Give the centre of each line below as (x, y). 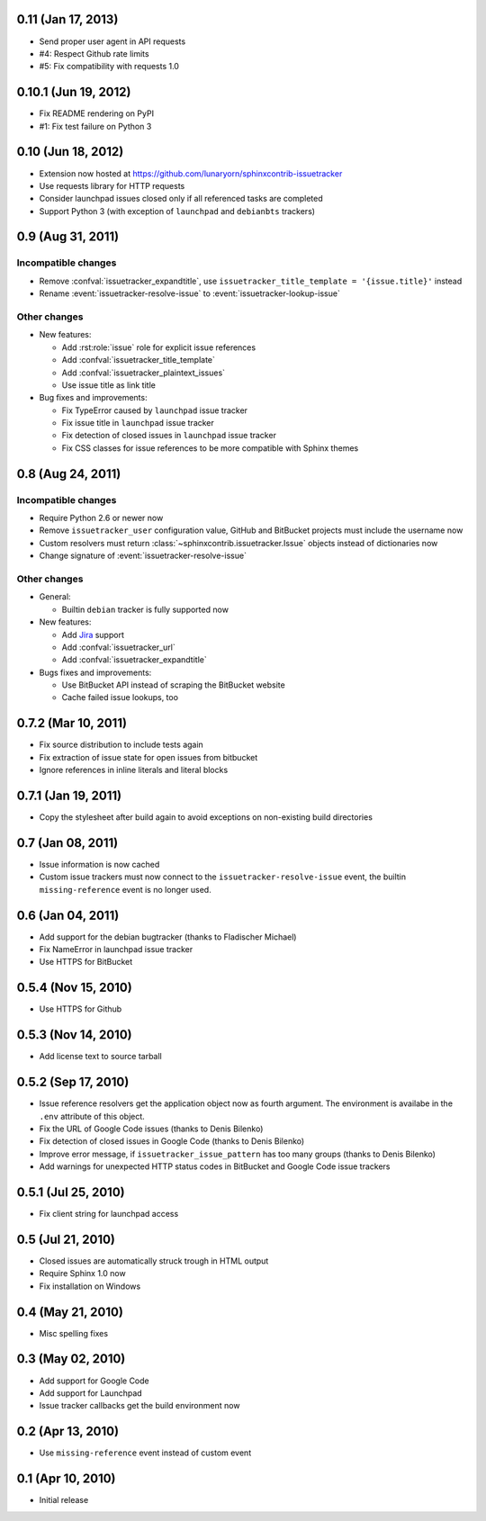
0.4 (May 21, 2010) (70, 1312)
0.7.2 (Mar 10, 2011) (72, 723)
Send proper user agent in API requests (112, 41)
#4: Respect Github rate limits (94, 53)
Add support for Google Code (94, 1381)
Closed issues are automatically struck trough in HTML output (154, 1261)
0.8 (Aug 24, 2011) (69, 474)
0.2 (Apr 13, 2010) (68, 1431)
